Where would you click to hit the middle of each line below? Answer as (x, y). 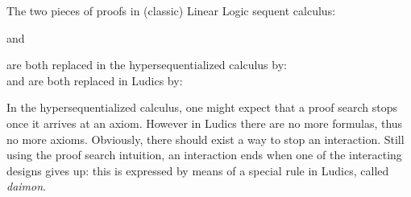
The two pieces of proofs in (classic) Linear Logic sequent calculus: (171, 10)
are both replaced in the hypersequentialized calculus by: (147, 65)
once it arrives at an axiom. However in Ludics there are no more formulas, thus (205, 123)
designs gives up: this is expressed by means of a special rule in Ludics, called (198, 170)
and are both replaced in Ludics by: (95, 80)
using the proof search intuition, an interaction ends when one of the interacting (204, 155)
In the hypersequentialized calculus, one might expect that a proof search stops (202, 107)
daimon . (26, 186)
